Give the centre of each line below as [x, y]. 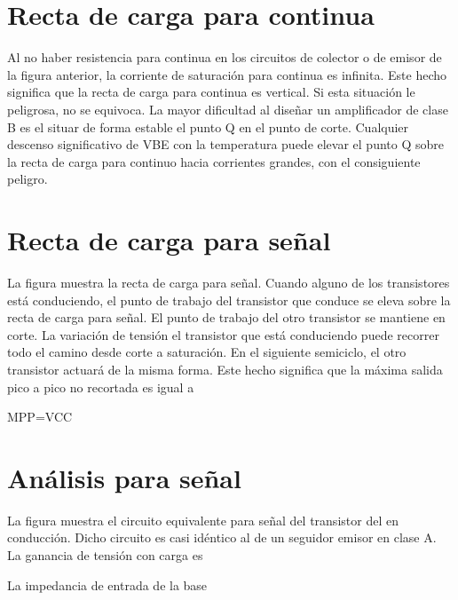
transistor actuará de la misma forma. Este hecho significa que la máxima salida [225, 369]
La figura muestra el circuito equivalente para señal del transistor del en [203, 520]
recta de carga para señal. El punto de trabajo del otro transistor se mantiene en [226, 317]
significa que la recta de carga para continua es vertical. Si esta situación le [211, 92]
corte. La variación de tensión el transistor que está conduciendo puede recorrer [223, 334]
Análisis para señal [124, 477]
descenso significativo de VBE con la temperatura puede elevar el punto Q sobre [225, 144]
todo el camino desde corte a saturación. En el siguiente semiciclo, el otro [207, 352]
